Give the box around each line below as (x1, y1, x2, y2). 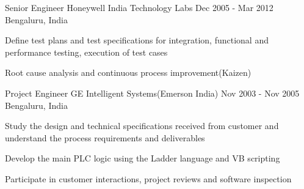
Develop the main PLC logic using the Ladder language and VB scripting (5, 152, 280, 165)
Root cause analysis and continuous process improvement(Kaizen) (5, 66, 252, 79)
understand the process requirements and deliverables (5, 131, 205, 144)
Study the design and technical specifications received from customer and (5, 119, 279, 132)
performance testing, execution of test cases (5, 45, 168, 58)
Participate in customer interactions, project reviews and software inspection (5, 172, 292, 185)
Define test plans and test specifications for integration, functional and (5, 34, 269, 46)
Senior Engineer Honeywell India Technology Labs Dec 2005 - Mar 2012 (5, 1, 273, 13)
